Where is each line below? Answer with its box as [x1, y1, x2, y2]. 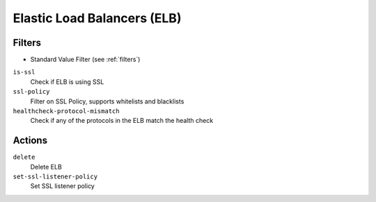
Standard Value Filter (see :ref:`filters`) [30, 56, 141, 64]
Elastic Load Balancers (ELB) [13, 10, 182, 26]
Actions [13, 135, 48, 146]
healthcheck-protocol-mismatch [13, 108, 120, 115]
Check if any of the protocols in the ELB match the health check [30, 117, 214, 125]
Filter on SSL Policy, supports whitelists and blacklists [30, 97, 185, 106]
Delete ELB [30, 162, 62, 171]
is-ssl [13, 68, 36, 76]
